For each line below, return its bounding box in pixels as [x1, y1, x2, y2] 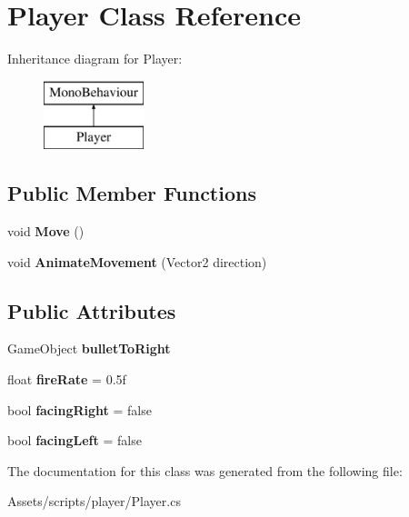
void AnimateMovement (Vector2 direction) [7, 252, 267, 271]
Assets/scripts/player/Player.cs [7, 492, 181, 511]
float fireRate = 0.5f [7, 370, 126, 389]
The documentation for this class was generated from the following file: [7, 461, 403, 480]
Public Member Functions [7, 179, 256, 207]
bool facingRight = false [7, 400, 152, 419]
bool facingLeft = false [7, 431, 142, 450]
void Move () [7, 222, 85, 241]
